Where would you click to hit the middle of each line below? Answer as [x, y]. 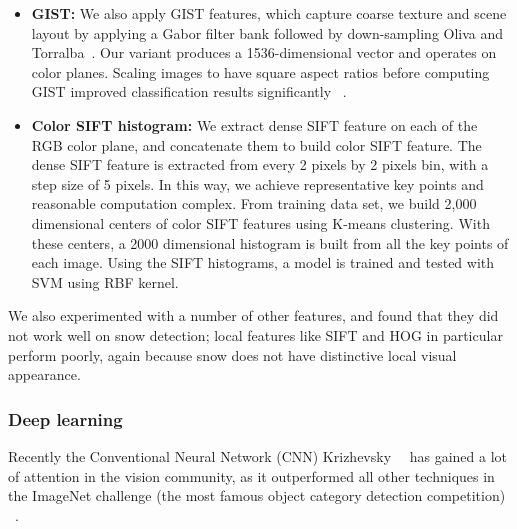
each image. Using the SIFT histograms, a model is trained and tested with [263, 262]
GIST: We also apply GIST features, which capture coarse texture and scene [269, 13]
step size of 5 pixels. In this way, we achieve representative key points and [257, 183]
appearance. [44, 374]
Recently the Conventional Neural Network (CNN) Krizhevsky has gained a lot [258, 455]
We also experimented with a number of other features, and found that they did [253, 315]
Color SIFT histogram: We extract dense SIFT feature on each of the [254, 124]
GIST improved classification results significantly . [189, 91]
